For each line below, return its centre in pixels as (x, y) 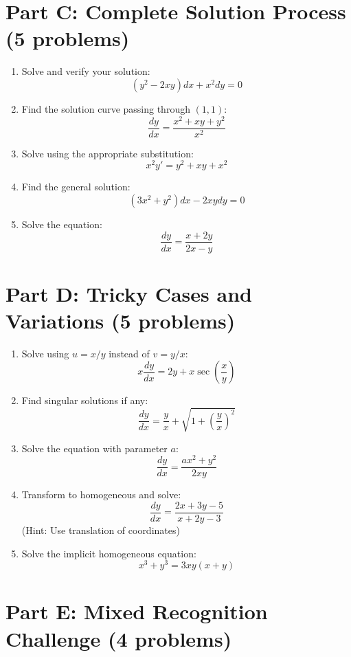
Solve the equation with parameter (94, 448)
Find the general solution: (76, 187)
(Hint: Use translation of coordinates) (101, 530)
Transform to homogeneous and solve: (101, 494)
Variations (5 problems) (121, 320)
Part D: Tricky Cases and (129, 293)
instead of (129, 353)
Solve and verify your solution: (86, 71)
